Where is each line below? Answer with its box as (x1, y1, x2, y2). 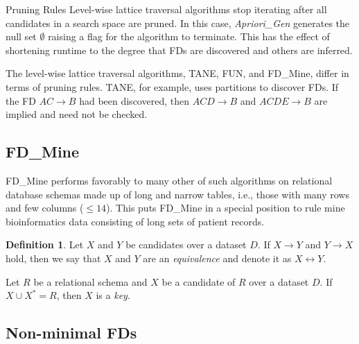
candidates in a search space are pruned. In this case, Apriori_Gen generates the (6, 15, 350, 30)
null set (6, 29, 37, 44)
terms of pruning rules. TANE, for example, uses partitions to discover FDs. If (6, 79, 339, 94)
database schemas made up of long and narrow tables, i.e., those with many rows (6, 187, 349, 201)
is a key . (96, 288, 130, 302)
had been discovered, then (79, 93, 189, 108)
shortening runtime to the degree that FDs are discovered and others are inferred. (6, 42, 353, 57)
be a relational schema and (33, 274, 148, 289)
